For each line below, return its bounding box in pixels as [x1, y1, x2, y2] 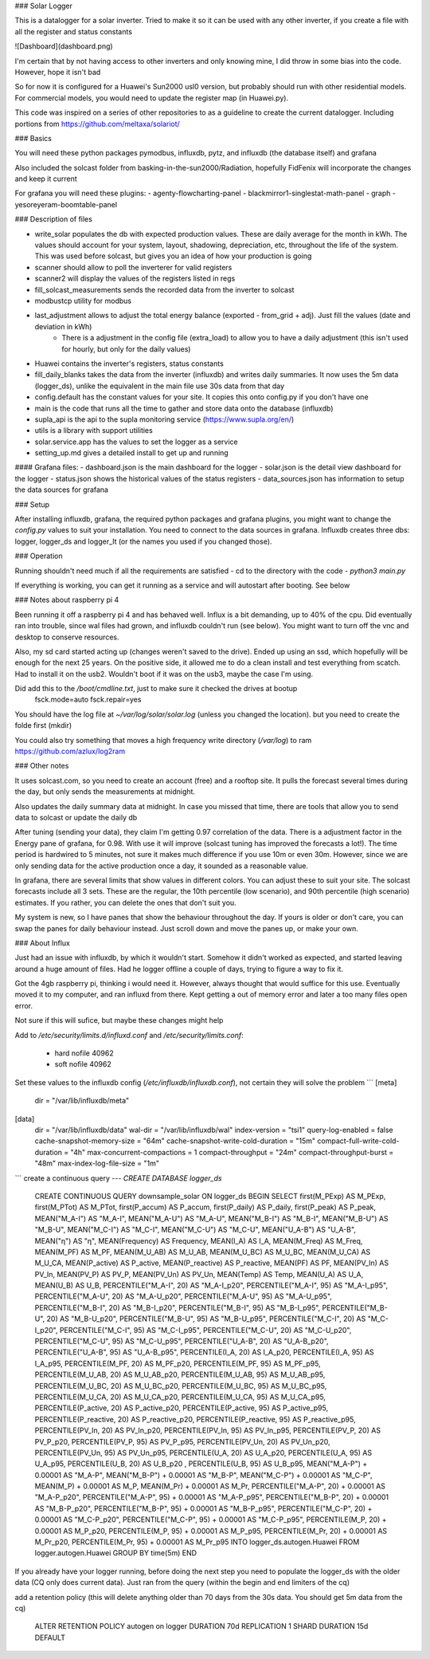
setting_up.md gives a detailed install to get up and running [34, 448, 229, 458]
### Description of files [14, 214, 93, 224]
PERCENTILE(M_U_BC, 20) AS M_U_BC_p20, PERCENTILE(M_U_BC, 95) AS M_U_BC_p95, [34, 1381, 327, 1390]
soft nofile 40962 [54, 1059, 111, 1069]
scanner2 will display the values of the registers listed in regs [34, 273, 236, 283]
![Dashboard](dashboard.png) [14, 41, 113, 51]
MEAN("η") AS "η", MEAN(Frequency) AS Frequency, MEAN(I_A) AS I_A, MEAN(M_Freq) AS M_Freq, [34, 1236, 363, 1245]
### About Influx [14, 938, 71, 948]
